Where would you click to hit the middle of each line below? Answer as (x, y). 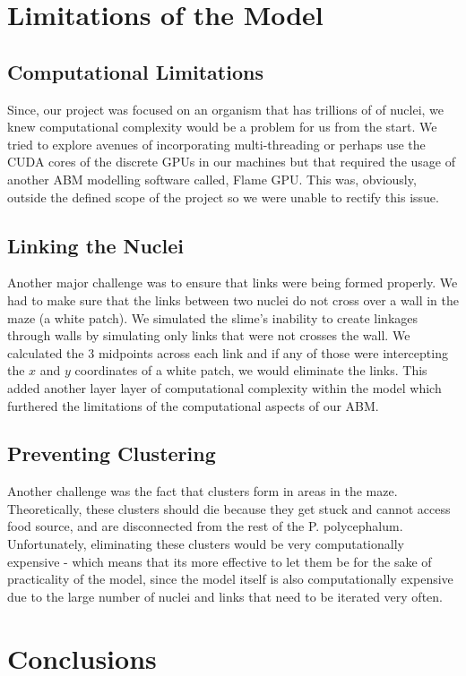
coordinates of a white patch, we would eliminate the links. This (251, 370)
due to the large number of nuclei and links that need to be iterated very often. (225, 596)
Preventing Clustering (112, 454)
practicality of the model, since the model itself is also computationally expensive (230, 579)
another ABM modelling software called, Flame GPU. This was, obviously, (212, 179)
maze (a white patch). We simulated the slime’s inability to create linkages (213, 317)
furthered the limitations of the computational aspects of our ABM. (193, 405)
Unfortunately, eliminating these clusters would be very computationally (206, 544)
